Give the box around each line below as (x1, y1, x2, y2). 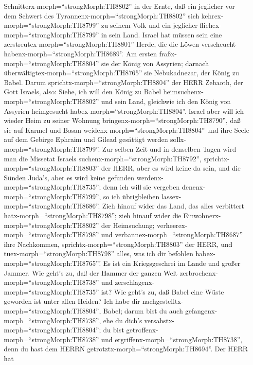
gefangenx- (185, 306, 217, 315)
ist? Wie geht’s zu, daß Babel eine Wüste (101, 286, 224, 296)
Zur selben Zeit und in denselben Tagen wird (102, 143, 236, 154)
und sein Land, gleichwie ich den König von (101, 96, 231, 106)
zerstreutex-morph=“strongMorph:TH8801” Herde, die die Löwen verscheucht (4, 39, 236, 49)
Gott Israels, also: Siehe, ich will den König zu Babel (4, 87, 161, 97)
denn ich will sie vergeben (103, 182, 180, 192)
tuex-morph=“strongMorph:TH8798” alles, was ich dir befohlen (4, 248, 193, 259)
